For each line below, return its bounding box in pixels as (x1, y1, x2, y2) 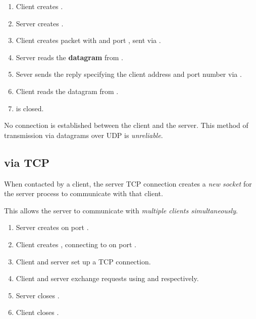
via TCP (4, 154, 49, 170)
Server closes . (16, 290, 60, 300)
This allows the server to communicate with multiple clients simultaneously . (4, 205, 238, 215)
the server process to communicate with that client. (4, 188, 163, 199)
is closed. (16, 103, 44, 113)
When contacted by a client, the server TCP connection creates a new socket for (4, 178, 252, 189)
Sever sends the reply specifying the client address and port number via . (16, 69, 242, 79)
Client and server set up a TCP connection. (16, 256, 151, 266)
